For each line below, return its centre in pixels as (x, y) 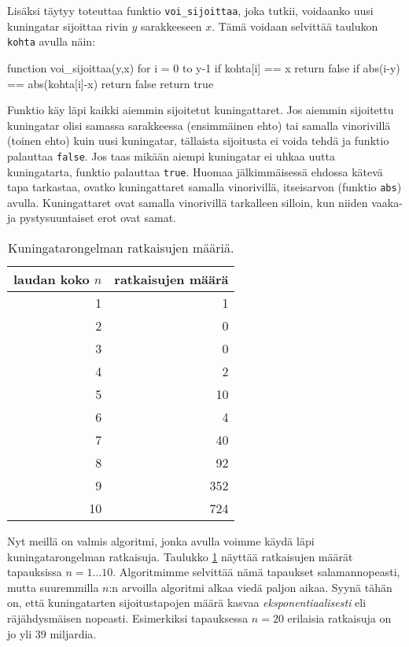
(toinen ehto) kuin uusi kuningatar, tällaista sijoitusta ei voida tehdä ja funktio (198, 140)
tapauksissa (35, 572)
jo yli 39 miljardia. (52, 633)
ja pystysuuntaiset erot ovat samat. (92, 218)
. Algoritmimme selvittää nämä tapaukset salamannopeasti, (256, 572)
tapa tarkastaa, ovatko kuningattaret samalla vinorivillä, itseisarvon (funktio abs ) (204, 187)
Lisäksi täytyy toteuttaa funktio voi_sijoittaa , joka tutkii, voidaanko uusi (190, 10)
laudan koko (52, 279)
